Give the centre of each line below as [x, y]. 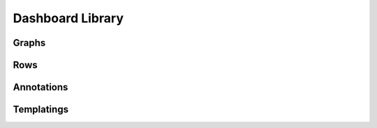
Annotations [40, 87]
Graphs [29, 43]
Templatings [41, 110]
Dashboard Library [68, 18]
